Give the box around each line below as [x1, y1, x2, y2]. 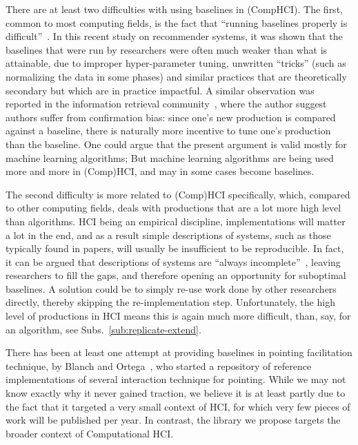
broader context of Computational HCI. [6, 426, 174, 440]
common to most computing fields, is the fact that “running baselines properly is [6, 15, 348, 30]
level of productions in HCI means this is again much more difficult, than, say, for [6, 309, 351, 323]
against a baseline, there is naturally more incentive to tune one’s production [6, 123, 331, 138]
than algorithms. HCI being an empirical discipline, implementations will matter [6, 214, 346, 228]
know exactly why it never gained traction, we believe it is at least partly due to [6, 386, 346, 400]
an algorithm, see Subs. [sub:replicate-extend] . [6, 322, 201, 336]
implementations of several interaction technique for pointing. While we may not [6, 372, 346, 386]
